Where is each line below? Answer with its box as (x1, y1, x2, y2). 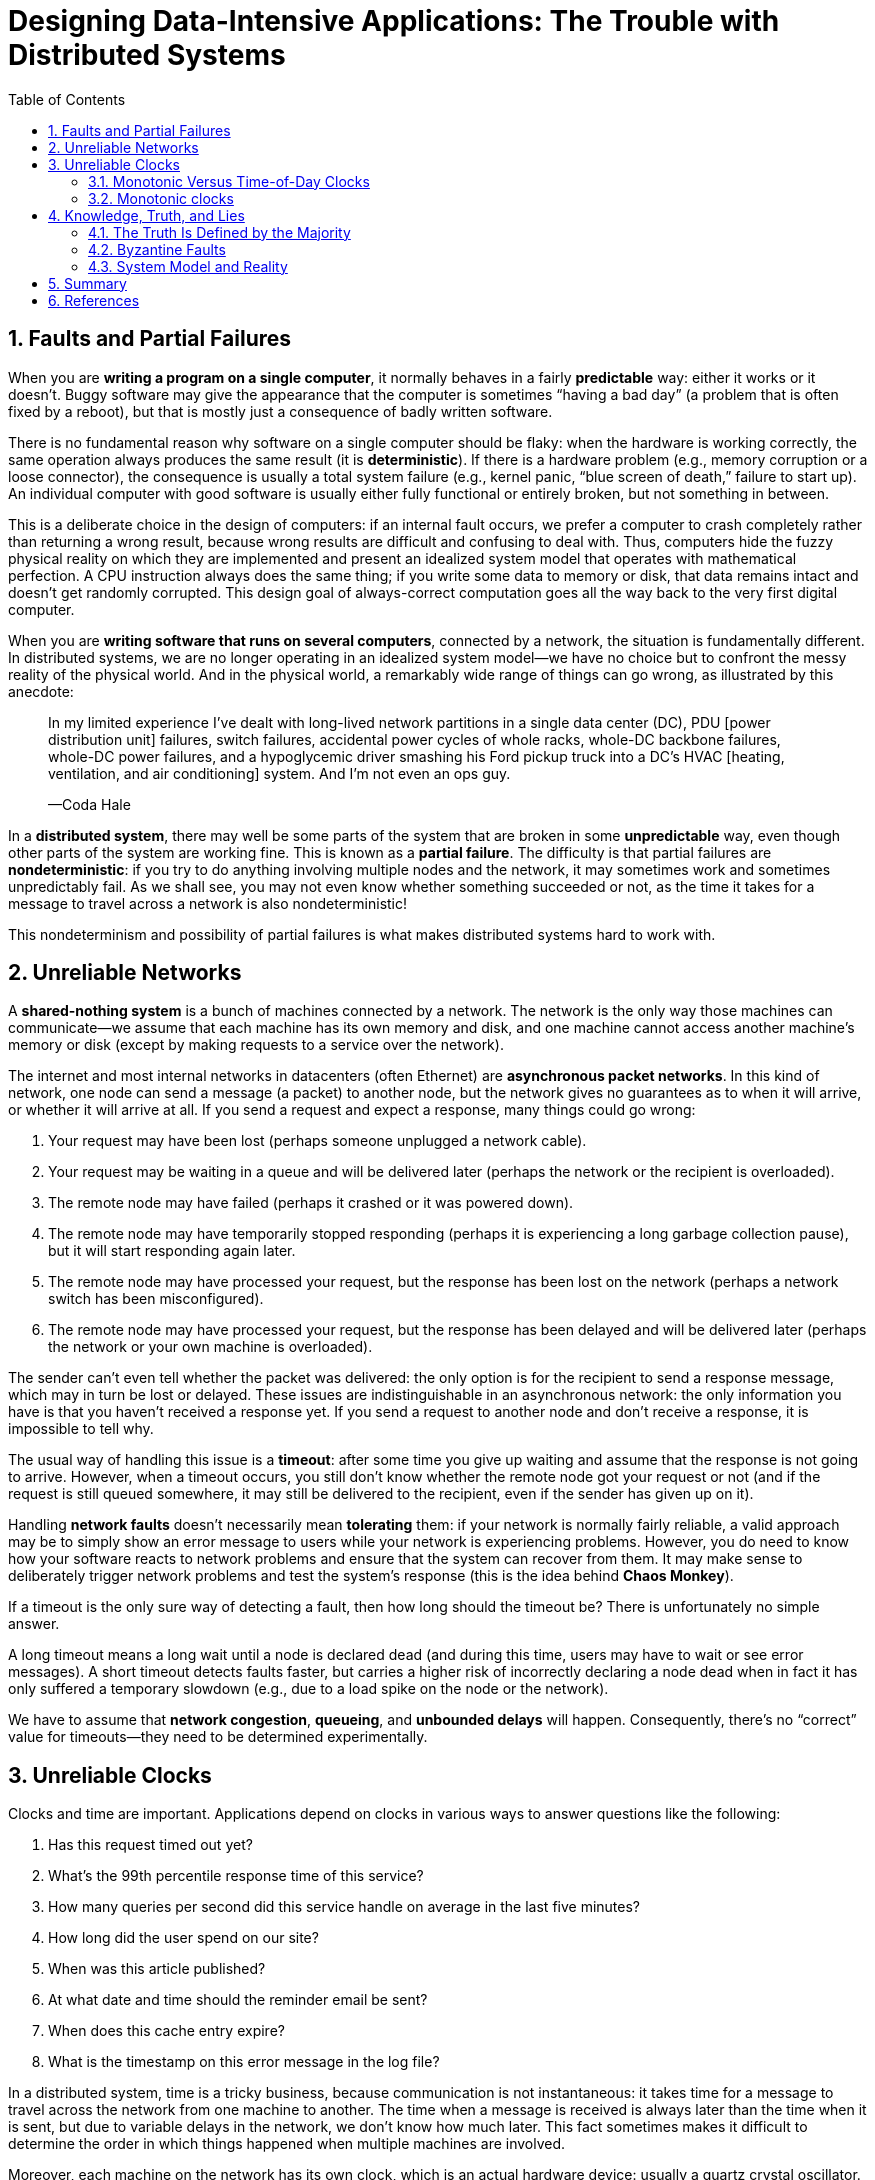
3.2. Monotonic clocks (88, 189, 234, 207)
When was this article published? (48, 1960, 266, 1978)
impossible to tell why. (8, 1420, 154, 1438)
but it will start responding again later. (48, 1242, 296, 1260)
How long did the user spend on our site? (48, 1929, 319, 1947)
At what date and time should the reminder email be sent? (48, 1991, 428, 2009)
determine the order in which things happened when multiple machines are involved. (8, 2135, 566, 2153)
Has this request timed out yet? (48, 1836, 253, 1854)
